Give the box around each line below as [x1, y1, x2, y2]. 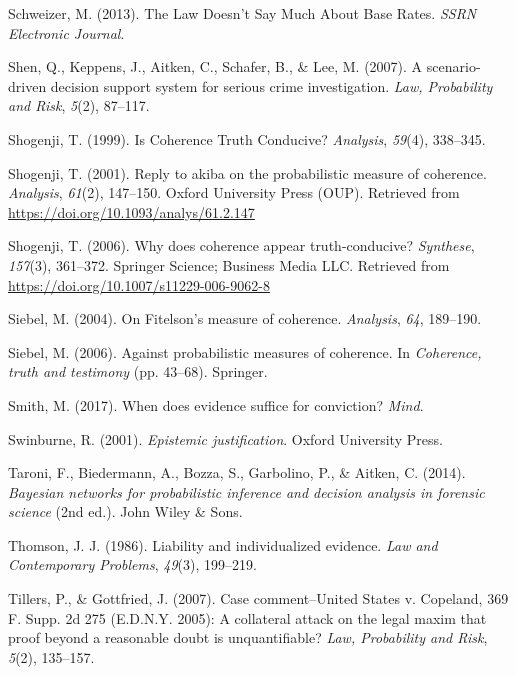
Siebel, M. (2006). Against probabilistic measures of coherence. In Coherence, [8, 341, 482, 362]
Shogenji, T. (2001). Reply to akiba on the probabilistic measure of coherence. [8, 162, 487, 183]
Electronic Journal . [8, 22, 125, 43]
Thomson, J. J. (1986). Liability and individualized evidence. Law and [8, 534, 438, 555]
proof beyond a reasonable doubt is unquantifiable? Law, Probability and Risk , [8, 627, 488, 648]
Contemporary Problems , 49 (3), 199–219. [8, 554, 257, 575]
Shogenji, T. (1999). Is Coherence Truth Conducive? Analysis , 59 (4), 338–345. [8, 128, 486, 149]
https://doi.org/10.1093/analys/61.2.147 [8, 201, 255, 222]
